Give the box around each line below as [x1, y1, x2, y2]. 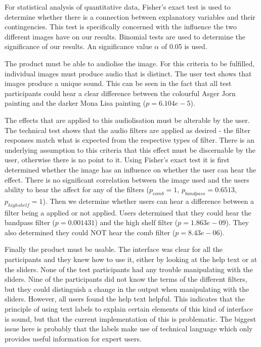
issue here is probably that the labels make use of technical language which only [5, 323, 253, 334]
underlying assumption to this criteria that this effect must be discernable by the [5, 144, 256, 155]
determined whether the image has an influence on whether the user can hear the [5, 164, 256, 175]
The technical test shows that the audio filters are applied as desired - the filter [5, 124, 250, 135]
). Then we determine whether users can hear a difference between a [42, 195, 254, 206]
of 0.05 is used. [161, 41, 207, 52]
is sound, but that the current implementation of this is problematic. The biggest [5, 313, 256, 324]
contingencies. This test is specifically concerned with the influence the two [5, 21, 237, 32]
